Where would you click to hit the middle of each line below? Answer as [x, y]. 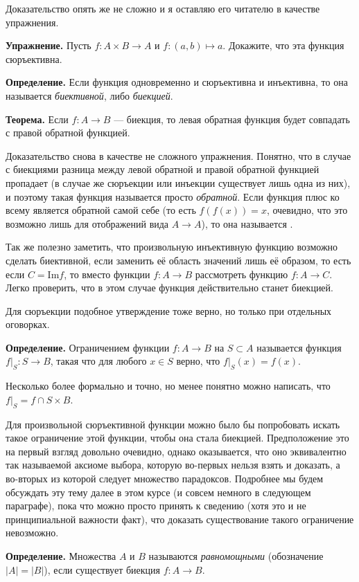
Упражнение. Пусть [49, 45]
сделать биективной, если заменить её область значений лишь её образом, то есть [178, 260]
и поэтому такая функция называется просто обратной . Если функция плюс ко [173, 196]
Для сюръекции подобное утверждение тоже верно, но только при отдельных [169, 310]
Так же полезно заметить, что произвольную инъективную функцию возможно [172, 247]
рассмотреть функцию [242, 274]
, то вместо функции [107, 274]
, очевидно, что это [307, 210]
